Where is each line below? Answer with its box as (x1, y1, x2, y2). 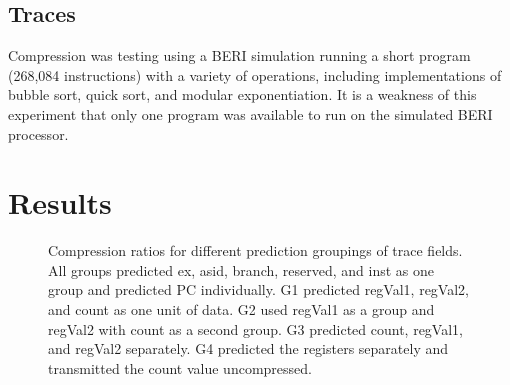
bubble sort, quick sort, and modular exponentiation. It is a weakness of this (8, 84, 477, 105)
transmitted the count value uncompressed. (48, 357, 312, 378)
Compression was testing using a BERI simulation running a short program (8, 45, 471, 66)
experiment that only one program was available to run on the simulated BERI (8, 103, 493, 124)
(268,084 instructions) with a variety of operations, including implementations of (8, 64, 502, 85)
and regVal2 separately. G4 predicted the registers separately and (48, 338, 449, 359)
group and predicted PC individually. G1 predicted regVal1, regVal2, (48, 279, 469, 300)
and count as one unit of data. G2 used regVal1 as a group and (48, 299, 435, 320)
